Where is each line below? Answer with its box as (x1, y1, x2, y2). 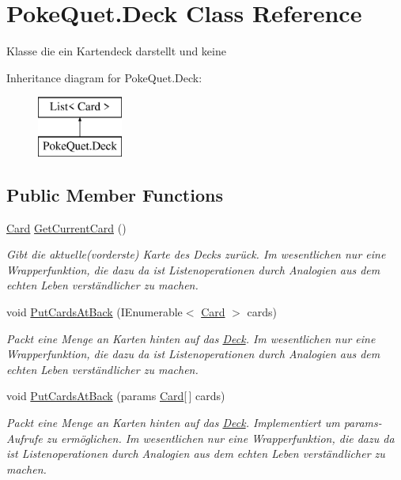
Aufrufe (6, 429, 43, 446)
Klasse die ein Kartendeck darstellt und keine (6, 43, 226, 59)
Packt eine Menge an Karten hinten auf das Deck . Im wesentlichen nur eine (6, 330, 376, 346)
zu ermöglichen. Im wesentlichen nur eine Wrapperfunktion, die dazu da (46, 429, 395, 446)
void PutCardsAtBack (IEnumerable (6, 304, 183, 320)
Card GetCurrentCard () (6, 219, 127, 236)
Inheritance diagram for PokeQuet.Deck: (6, 69, 202, 85)
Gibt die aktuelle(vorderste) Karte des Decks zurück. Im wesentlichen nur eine (6, 246, 386, 263)
